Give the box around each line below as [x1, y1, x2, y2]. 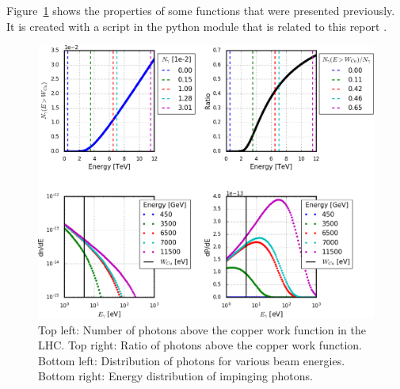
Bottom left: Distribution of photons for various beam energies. [38, 352, 345, 368]
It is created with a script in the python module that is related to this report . [6, 17, 387, 34]
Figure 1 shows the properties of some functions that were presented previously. [6, 2, 395, 18]
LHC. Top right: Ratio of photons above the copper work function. [38, 337, 362, 353]
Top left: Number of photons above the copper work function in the [38, 321, 367, 338]
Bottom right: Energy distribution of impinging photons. [38, 368, 313, 384]
